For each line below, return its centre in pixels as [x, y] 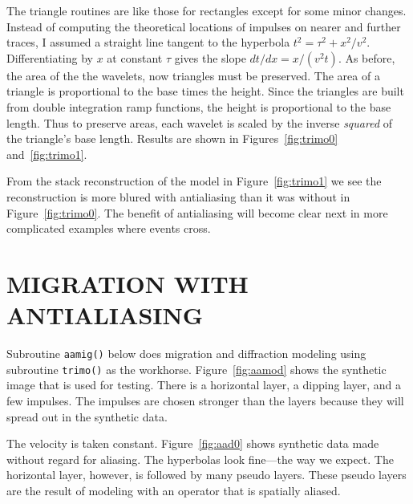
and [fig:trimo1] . [47, 154]
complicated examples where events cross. [109, 228]
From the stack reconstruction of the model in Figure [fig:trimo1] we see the [194, 181]
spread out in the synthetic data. [87, 416]
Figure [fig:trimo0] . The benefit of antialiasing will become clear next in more [197, 212]
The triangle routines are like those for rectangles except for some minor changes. [206, 10]
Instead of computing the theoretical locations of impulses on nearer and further [204, 26]
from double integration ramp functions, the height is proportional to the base [199, 106]
